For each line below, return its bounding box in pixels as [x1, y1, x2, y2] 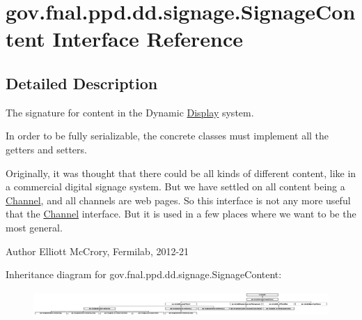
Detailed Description [6, 72, 158, 93]
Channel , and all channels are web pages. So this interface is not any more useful [6, 192, 351, 207]
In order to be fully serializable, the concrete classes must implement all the [6, 128, 329, 143]
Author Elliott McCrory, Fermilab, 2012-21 [6, 243, 189, 258]
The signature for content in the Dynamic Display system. [6, 105, 254, 119]
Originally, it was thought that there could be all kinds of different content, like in [6, 165, 356, 180]
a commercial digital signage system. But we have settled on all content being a [6, 179, 345, 194]
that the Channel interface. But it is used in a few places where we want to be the [6, 206, 356, 221]
